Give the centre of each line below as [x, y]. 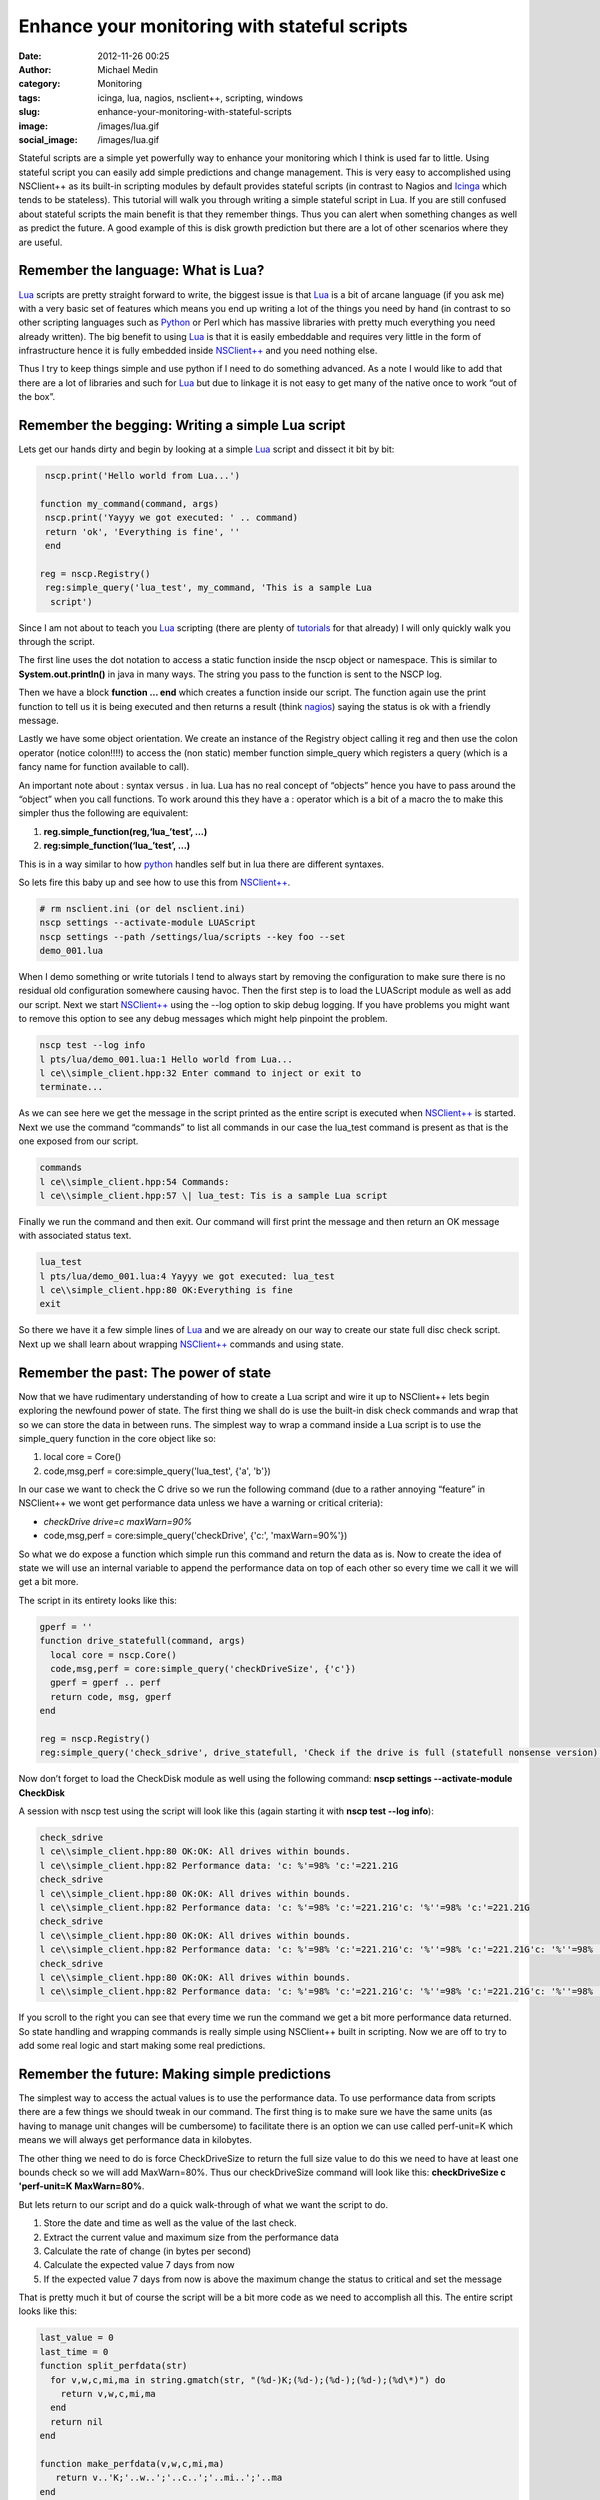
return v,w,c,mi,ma [108, 2394]
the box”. [37, 397]
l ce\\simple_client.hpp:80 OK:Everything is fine [166, 1290]
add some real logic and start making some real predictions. [142, 2046]
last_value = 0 [76, 2338]
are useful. [40, 242]
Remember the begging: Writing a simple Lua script [182, 425]
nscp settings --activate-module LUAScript [148, 923]
